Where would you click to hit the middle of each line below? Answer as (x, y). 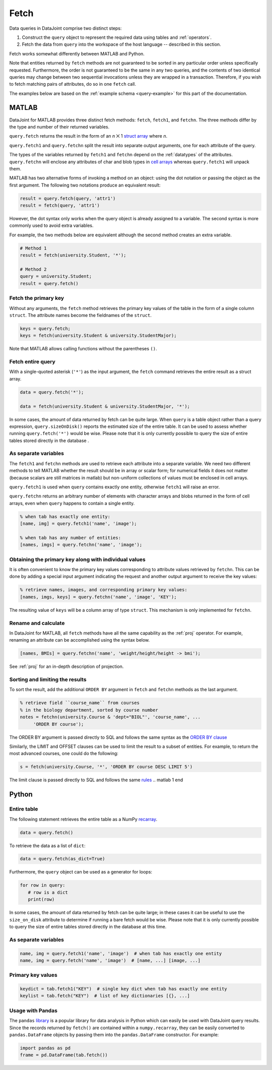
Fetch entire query (32, 362)
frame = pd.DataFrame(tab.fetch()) (64, 1055)
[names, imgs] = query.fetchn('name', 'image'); (81, 545)
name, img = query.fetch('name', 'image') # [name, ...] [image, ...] (110, 960)
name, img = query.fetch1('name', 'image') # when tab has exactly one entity (121, 953)
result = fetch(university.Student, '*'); (73, 255)
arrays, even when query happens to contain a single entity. (72, 503)
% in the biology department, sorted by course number (89, 710)
